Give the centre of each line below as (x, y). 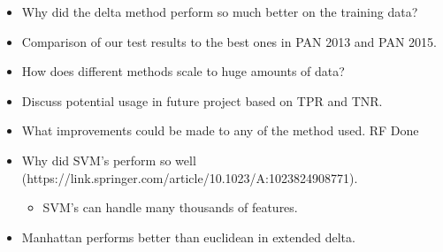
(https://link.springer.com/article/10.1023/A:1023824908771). (190, 177)
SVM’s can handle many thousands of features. (170, 207)
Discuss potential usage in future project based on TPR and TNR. (202, 100)
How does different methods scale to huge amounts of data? (183, 71)
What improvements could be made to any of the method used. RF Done (220, 130)
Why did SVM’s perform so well (109, 160)
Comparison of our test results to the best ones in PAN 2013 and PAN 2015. (229, 41)
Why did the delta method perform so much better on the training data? (220, 11)
